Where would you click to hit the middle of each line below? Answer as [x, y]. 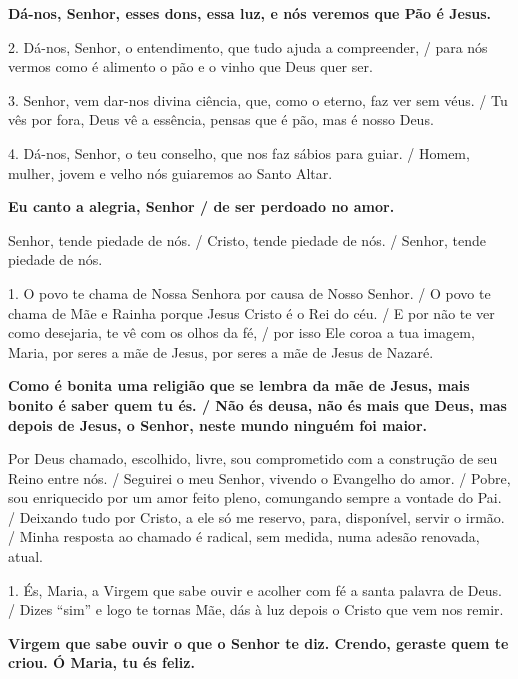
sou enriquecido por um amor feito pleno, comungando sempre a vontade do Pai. [255, 497]
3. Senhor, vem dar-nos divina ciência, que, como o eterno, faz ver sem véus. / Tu [258, 99]
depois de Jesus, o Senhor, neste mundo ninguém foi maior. [218, 424]
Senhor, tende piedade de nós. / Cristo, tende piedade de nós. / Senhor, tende [247, 239]
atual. [26, 556]
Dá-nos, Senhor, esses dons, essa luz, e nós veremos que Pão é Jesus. [250, 13]
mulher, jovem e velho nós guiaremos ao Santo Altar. [170, 172]
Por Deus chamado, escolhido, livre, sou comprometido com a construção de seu [253, 458]
